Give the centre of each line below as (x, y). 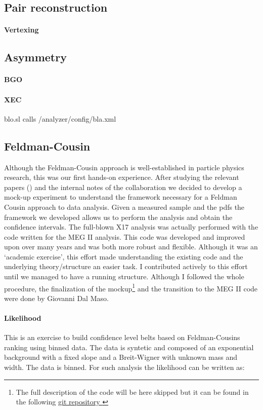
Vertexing (21, 30)
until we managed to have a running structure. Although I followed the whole (124, 276)
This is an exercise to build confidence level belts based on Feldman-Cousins (122, 337)
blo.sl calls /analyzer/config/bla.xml (60, 118)
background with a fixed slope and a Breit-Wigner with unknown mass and (121, 357)
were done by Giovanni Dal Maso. (56, 298)
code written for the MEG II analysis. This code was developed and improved (125, 236)
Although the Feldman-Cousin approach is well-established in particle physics (124, 167)
